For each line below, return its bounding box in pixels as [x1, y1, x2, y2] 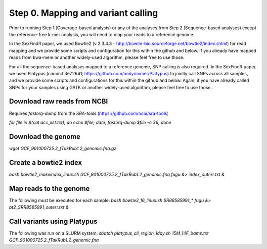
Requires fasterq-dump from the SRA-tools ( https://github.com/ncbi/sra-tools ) [9, 110, 169, 116]
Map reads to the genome [9, 184, 90, 193]
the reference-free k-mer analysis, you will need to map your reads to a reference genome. [9, 31, 195, 37]
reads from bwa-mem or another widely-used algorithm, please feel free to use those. [9, 54, 185, 60]
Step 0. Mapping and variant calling [9, 7, 158, 18]
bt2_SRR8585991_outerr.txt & [9, 204, 69, 210]
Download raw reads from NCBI [9, 97, 108, 106]
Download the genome [9, 132, 81, 141]
